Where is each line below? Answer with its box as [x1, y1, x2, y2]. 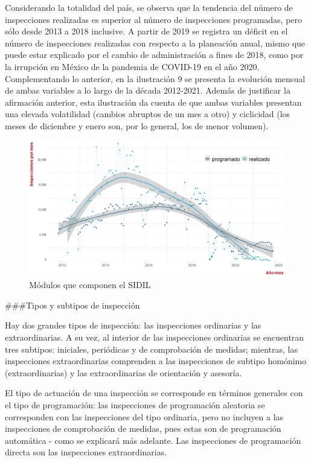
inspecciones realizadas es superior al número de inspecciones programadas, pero [5, 13, 303, 25]
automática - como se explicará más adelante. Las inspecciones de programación [5, 434, 301, 446]
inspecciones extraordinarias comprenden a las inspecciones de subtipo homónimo [5, 355, 307, 367]
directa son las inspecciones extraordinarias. [5, 446, 167, 458]
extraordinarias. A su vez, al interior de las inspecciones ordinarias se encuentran [5, 331, 304, 344]
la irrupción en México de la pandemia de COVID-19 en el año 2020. [5, 60, 260, 72]
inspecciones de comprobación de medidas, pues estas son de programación [5, 422, 281, 435]
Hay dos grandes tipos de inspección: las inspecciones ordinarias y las [5, 319, 261, 332]
